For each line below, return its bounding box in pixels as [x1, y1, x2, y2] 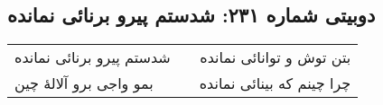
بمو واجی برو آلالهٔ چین [14, 73, 154, 94]
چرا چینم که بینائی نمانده [199, 73, 351, 94]
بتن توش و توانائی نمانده [200, 47, 351, 68]
